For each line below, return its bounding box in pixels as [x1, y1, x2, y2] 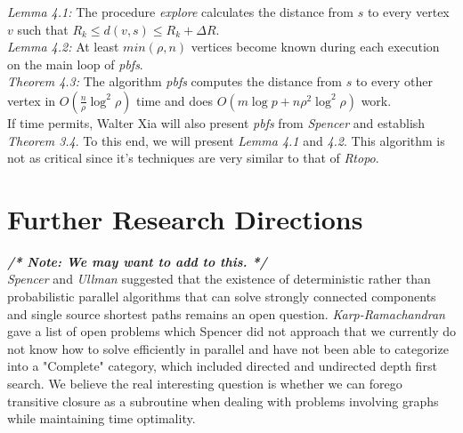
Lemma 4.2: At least [7, 37, 119, 56]
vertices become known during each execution [191, 37, 440, 56]
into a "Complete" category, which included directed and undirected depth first [7, 357, 437, 375]
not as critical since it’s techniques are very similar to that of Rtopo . [7, 148, 379, 167]
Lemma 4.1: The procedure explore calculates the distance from [7, 3, 353, 20]
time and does [136, 91, 214, 109]
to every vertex [367, 3, 450, 20]
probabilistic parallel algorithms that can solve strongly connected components [7, 287, 436, 306]
